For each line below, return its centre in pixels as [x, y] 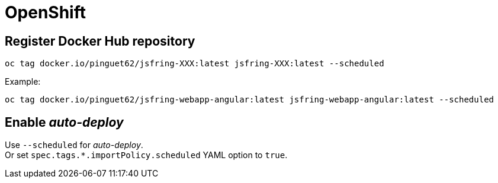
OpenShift [45, 12]
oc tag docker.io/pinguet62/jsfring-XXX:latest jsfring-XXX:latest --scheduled [195, 64]
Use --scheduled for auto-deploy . [74, 145]
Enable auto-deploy [64, 122]
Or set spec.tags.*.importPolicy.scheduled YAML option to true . [146, 155]
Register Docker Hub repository [100, 41]
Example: [23, 82]
